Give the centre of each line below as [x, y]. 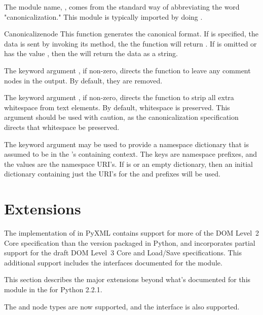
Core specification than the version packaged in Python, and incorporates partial [130, 242]
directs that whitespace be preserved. [62, 127]
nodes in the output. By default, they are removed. [83, 80]
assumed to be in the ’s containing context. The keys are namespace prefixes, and [131, 154]
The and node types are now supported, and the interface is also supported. [122, 306]
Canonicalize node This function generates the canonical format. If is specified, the [131, 34]
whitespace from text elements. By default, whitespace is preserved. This [117, 107]
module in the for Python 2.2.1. [53, 289]
